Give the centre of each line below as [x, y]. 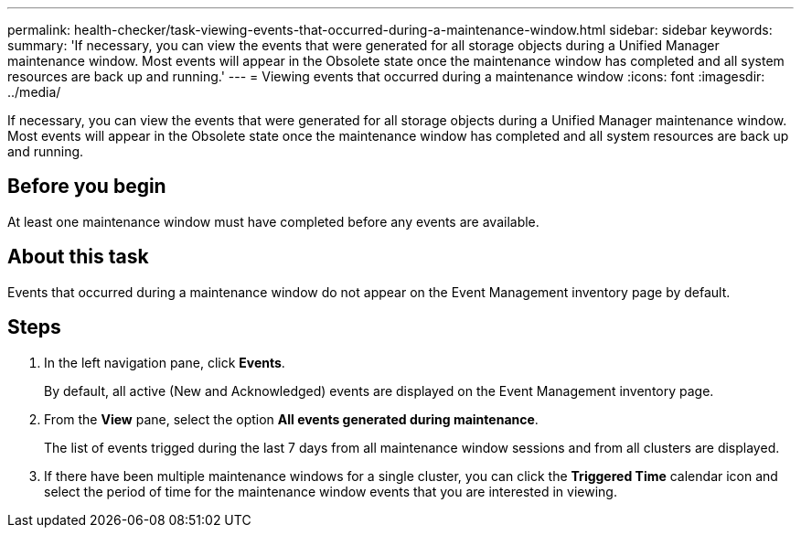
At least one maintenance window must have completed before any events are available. [273, 221]
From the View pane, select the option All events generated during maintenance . [291, 419]
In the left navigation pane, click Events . [165, 362]
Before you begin [87, 187]
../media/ [34, 92]
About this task [78, 257]
